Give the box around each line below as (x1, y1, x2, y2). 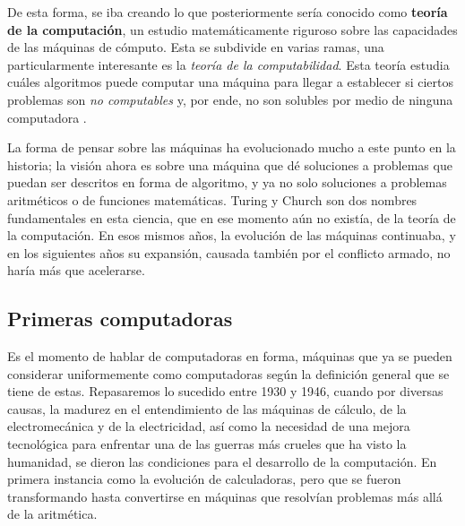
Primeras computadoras (7, 305, 233, 332)
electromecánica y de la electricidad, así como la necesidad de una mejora (7, 417, 410, 435)
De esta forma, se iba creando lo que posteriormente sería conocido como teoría (7, 3, 448, 21)
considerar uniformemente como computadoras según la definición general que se (7, 364, 450, 383)
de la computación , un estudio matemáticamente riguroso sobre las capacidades (7, 20, 458, 39)
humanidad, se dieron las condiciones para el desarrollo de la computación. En (7, 452, 437, 470)
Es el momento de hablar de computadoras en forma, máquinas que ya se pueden (7, 347, 452, 366)
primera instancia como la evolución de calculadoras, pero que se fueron (7, 470, 401, 488)
